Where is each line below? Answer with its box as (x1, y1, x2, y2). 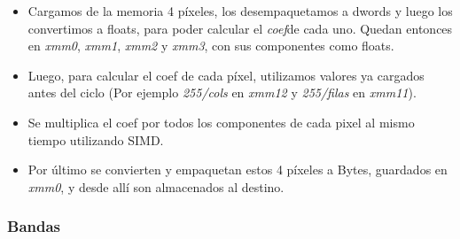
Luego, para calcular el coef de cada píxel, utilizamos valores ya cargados (27, 66, 425, 84)
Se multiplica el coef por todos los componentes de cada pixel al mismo (27, 112, 415, 131)
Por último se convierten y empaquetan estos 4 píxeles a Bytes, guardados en (27, 160, 448, 179)
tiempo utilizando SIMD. (27, 130, 164, 149)
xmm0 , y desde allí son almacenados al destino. (27, 177, 285, 196)
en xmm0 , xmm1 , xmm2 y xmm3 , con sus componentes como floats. (27, 36, 394, 55)
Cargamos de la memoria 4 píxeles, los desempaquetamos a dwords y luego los (27, 2, 453, 19)
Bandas (7, 215, 61, 237)
